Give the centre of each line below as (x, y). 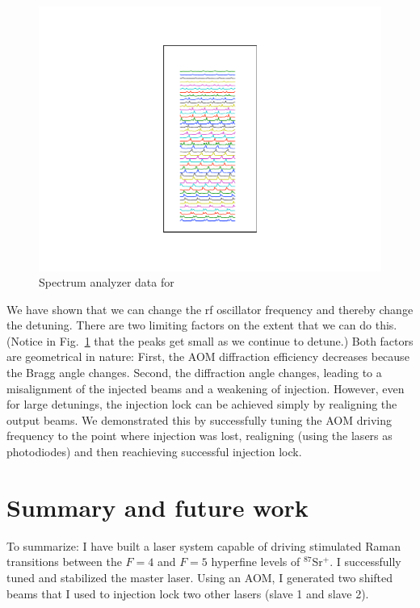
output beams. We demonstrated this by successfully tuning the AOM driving (199, 419)
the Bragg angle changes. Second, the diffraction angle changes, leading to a (194, 373)
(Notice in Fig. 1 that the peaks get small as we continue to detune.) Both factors (210, 340)
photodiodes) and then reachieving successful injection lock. (154, 452)
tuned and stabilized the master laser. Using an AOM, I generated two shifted (200, 577)
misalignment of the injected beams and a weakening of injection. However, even (206, 388)
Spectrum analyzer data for (107, 282)
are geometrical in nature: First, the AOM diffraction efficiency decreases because (208, 356)
